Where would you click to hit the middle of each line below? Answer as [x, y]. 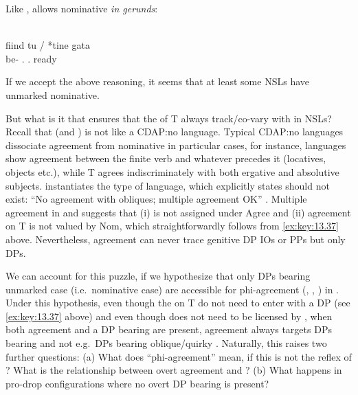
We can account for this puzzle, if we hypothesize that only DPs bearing [158, 276]
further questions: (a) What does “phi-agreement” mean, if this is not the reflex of [179, 356]
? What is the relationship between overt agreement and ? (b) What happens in [174, 370]
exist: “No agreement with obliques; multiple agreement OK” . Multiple [156, 199]
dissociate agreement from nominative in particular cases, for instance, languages [176, 145]
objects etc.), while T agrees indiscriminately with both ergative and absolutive [172, 171]
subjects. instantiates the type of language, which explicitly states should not [168, 185]
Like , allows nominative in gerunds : [82, 8]
